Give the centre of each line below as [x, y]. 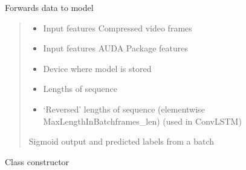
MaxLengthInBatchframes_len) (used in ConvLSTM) [142, 121]
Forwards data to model [49, 7]
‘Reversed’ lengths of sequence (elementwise [124, 109]
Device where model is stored [97, 68]
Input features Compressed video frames [118, 28]
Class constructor [37, 161]
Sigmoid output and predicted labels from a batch [121, 141]
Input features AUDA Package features [115, 48]
